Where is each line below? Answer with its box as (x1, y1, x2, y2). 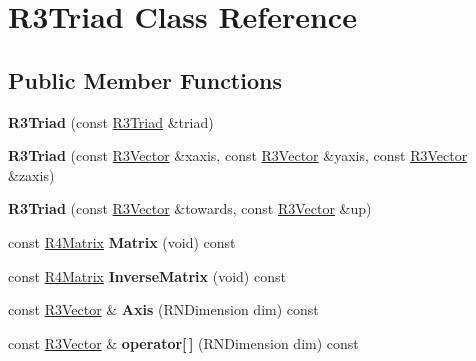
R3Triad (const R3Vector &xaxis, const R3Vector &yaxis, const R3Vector (8, 145, 468, 166)
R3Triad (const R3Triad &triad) (8, 111, 214, 132)
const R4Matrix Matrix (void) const (8, 231, 236, 252)
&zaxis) (8, 164, 55, 185)
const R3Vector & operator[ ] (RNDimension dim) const (8, 332, 359, 353)
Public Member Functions (8, 64, 282, 95)
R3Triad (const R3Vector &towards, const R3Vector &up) (8, 198, 372, 219)
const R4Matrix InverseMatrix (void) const (8, 265, 286, 286)
